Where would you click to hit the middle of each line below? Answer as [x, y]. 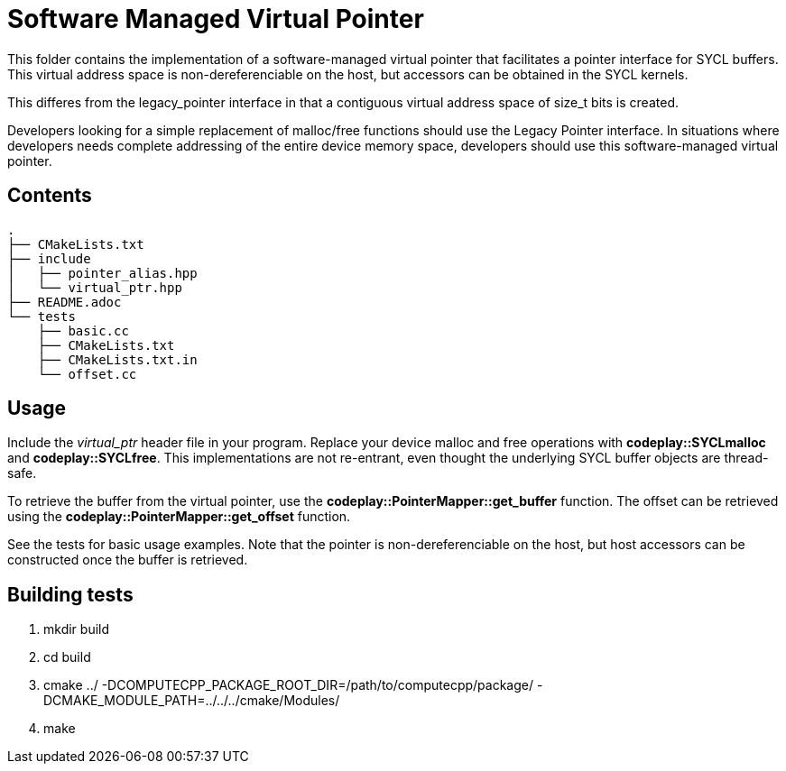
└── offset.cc [87, 374]
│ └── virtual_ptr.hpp [95, 287]
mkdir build [77, 629]
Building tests [70, 594]
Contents [50, 196]
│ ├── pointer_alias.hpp [102, 273]
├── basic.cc [83, 330]
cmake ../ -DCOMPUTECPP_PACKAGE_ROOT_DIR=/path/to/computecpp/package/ [289, 685]
